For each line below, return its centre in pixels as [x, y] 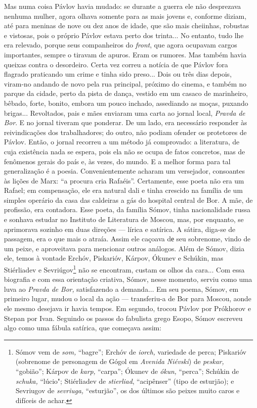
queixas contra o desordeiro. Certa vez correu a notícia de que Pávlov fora [116, 64]
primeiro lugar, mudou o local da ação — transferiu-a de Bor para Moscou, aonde [128, 298]
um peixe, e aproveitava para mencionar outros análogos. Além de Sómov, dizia [124, 248]
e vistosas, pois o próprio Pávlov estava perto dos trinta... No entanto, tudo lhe [124, 35]
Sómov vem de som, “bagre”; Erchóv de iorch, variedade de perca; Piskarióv [131, 351]
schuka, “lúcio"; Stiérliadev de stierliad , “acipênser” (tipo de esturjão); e [125, 381]
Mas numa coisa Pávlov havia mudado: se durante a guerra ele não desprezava [123, 6]
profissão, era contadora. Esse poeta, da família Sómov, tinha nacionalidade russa [127, 209]
